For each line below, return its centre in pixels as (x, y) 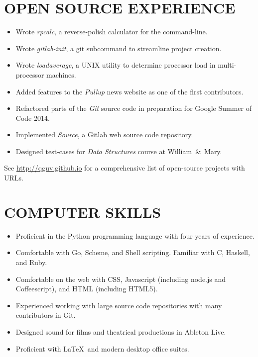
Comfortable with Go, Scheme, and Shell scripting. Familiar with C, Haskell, (133, 252)
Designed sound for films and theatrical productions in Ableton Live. (121, 331)
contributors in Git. (46, 315)
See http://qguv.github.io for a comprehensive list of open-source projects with (125, 168)
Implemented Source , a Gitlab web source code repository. (104, 134)
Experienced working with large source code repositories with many (119, 305)
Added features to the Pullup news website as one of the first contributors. (129, 91)
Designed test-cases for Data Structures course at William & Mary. (119, 151)
